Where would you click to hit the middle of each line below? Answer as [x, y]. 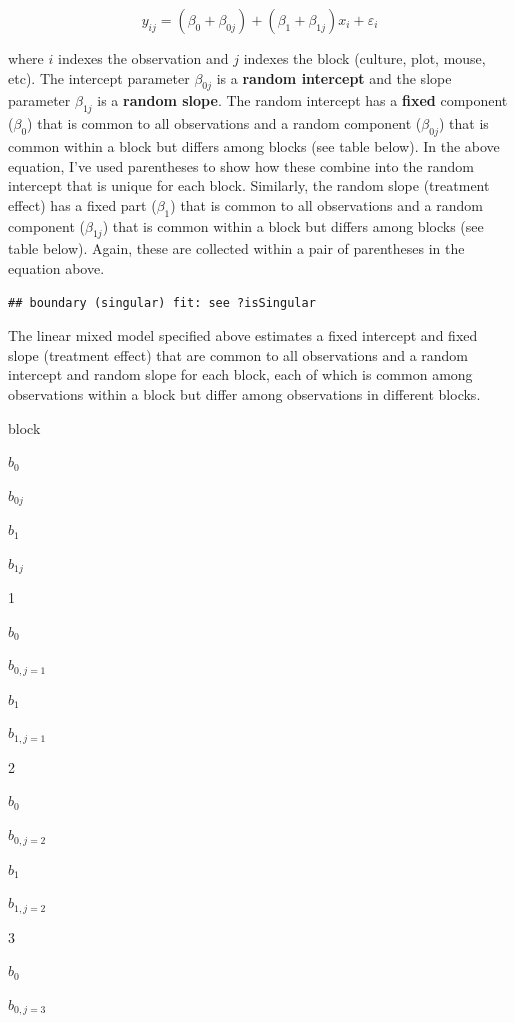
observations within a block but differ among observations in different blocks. [244, 393]
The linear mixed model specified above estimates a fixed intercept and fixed [243, 335]
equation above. [56, 267]
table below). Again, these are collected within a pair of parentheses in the [236, 248]
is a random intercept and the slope [334, 77]
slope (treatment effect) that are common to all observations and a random [238, 354]
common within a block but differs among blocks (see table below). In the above [254, 145]
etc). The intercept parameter [99, 77]
